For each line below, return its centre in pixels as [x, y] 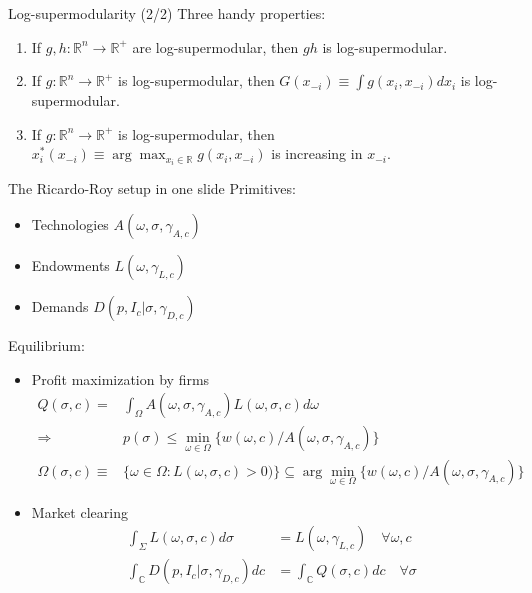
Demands [60, 306]
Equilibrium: [46, 345]
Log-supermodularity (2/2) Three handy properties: [167, 13]
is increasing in [317, 153]
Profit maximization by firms [120, 378]
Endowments [70, 265]
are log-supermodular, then [215, 46]
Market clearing [79, 511]
